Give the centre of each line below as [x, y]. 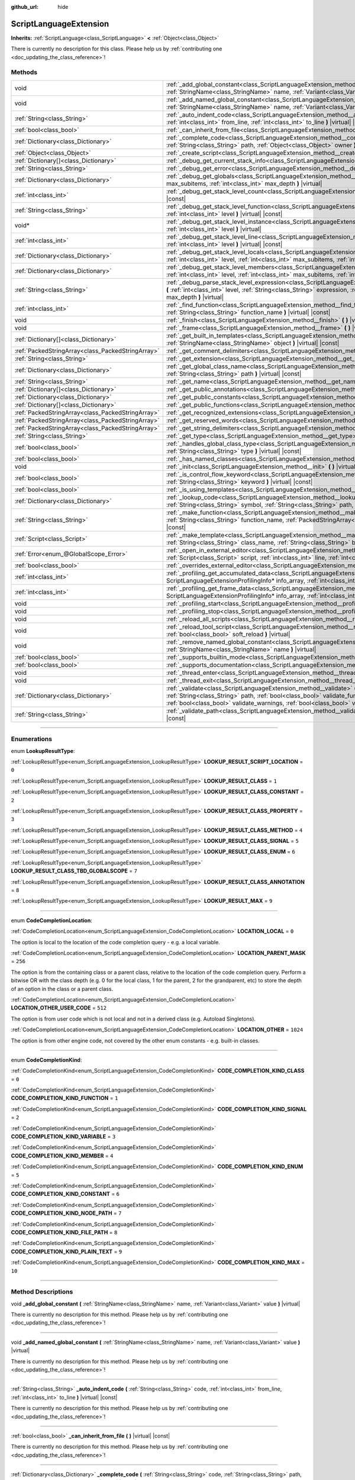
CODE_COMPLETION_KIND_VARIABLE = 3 [63, 1137]
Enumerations [32, 739]
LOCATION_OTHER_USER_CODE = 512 [59, 1008]
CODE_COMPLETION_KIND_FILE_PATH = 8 [64, 1232]
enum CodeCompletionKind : [46, 1060]
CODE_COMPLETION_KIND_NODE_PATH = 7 [66, 1213]
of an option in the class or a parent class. [62, 989]
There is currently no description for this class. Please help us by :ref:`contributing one [117, 49]
